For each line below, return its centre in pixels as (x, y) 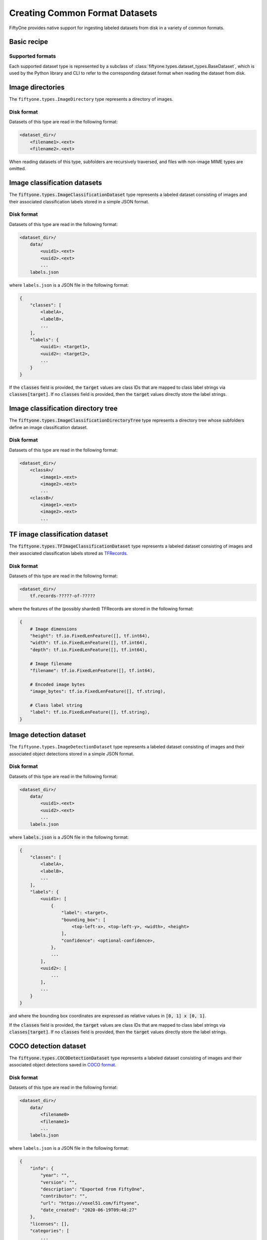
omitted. (18, 169)
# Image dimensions (54, 629)
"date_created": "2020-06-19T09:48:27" (89, 1210)
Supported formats (33, 56)
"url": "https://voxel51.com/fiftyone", (90, 1203)
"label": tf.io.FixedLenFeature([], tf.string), (90, 712)
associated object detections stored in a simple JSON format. (72, 753)
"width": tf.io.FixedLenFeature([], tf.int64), (89, 643)
